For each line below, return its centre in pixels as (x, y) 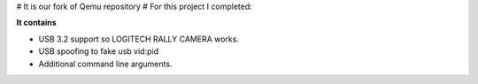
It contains (36, 23)
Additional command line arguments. (105, 64)
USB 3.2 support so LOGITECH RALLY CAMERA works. (139, 39)
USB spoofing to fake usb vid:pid (99, 51)
